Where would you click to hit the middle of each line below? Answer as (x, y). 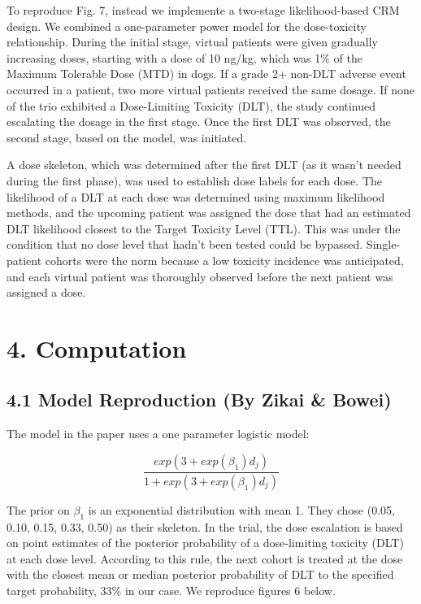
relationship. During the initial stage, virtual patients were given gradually (192, 42)
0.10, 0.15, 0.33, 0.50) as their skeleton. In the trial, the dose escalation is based (205, 526)
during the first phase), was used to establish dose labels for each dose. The (194, 180)
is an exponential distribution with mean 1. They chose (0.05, (241, 509)
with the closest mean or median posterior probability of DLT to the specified (200, 574)
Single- (383, 244)
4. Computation (97, 348)
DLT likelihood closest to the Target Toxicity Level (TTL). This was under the (204, 228)
